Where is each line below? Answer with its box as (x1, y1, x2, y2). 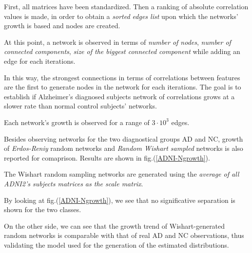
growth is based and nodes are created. (4, 20, 120, 31)
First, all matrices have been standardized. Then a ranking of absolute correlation (4, 1, 249, 11)
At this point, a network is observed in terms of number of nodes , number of (4, 36, 231, 47)
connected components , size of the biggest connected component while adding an (4, 46, 240, 56)
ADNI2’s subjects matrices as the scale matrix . (4, 178, 143, 188)
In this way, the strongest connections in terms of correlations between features (4, 72, 240, 82)
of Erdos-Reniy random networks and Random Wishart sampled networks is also (4, 143, 243, 153)
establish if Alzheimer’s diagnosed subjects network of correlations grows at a (4, 91, 235, 101)
